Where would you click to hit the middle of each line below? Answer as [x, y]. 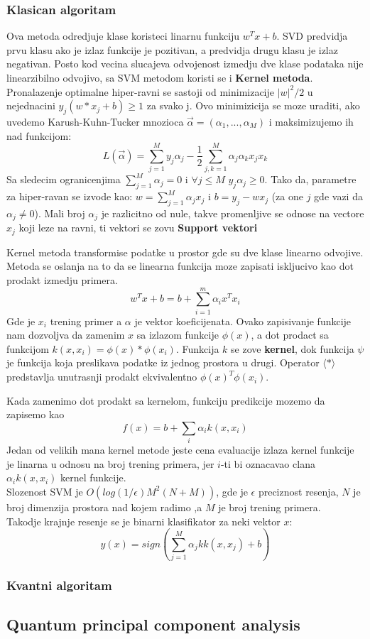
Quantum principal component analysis [153, 624]
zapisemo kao [36, 414]
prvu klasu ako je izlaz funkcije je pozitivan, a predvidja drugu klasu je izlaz [172, 49]
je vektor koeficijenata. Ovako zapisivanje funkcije [243, 321]
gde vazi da [338, 196]
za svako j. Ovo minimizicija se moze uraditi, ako [253, 105]
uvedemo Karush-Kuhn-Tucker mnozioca [95, 121]
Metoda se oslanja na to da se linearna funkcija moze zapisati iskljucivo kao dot [180, 266]
